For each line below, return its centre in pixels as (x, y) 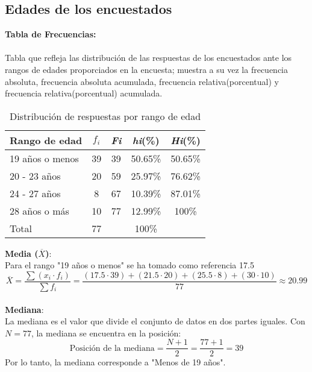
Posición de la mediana (112, 348)
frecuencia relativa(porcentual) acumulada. (84, 93)
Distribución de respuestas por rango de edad (105, 116)
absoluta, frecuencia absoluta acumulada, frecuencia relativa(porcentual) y (142, 81)
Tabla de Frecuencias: (51, 34)
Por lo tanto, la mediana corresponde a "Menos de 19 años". (115, 362)
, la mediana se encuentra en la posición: (106, 333)
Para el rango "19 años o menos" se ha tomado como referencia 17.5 (129, 265)
